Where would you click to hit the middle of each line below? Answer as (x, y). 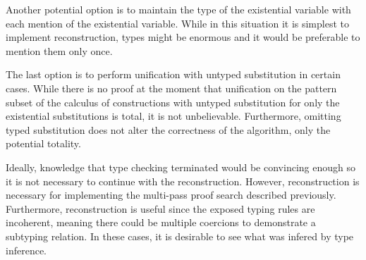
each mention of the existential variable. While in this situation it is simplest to (177, 23)
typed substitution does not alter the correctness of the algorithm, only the (168, 129)
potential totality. (43, 143)
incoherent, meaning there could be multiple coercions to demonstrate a (161, 222)
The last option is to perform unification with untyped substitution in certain (173, 74)
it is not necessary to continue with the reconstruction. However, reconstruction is (183, 181)
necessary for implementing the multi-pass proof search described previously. (171, 195)
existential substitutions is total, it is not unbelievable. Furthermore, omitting (173, 116)
